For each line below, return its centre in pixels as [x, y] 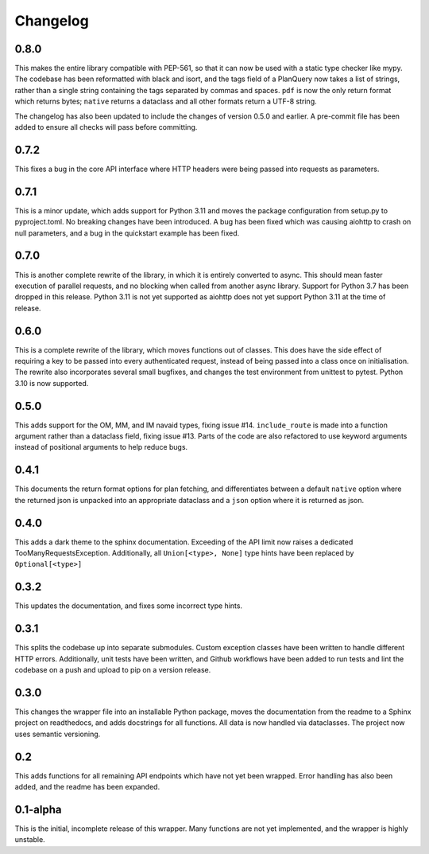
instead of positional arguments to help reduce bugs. [101, 447]
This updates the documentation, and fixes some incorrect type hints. [128, 606]
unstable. [30, 840]
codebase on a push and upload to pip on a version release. [113, 670]
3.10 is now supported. [52, 383]
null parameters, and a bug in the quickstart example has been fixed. [127, 233]
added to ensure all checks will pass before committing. [106, 127]
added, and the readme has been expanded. [87, 787]
